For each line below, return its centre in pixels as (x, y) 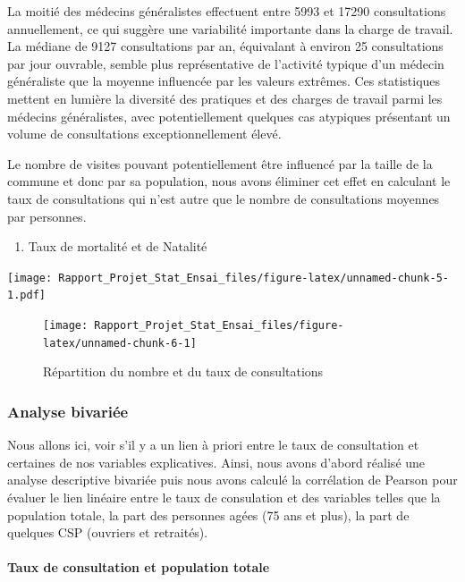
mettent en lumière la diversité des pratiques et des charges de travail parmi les (225, 98)
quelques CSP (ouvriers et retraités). (108, 532)
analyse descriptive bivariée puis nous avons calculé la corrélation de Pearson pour (232, 480)
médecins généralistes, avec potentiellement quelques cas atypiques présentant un (229, 116)
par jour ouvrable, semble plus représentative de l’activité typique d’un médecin (226, 63)
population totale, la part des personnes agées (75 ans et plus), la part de (208, 515)
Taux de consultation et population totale (139, 567)
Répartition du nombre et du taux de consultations (183, 371)
